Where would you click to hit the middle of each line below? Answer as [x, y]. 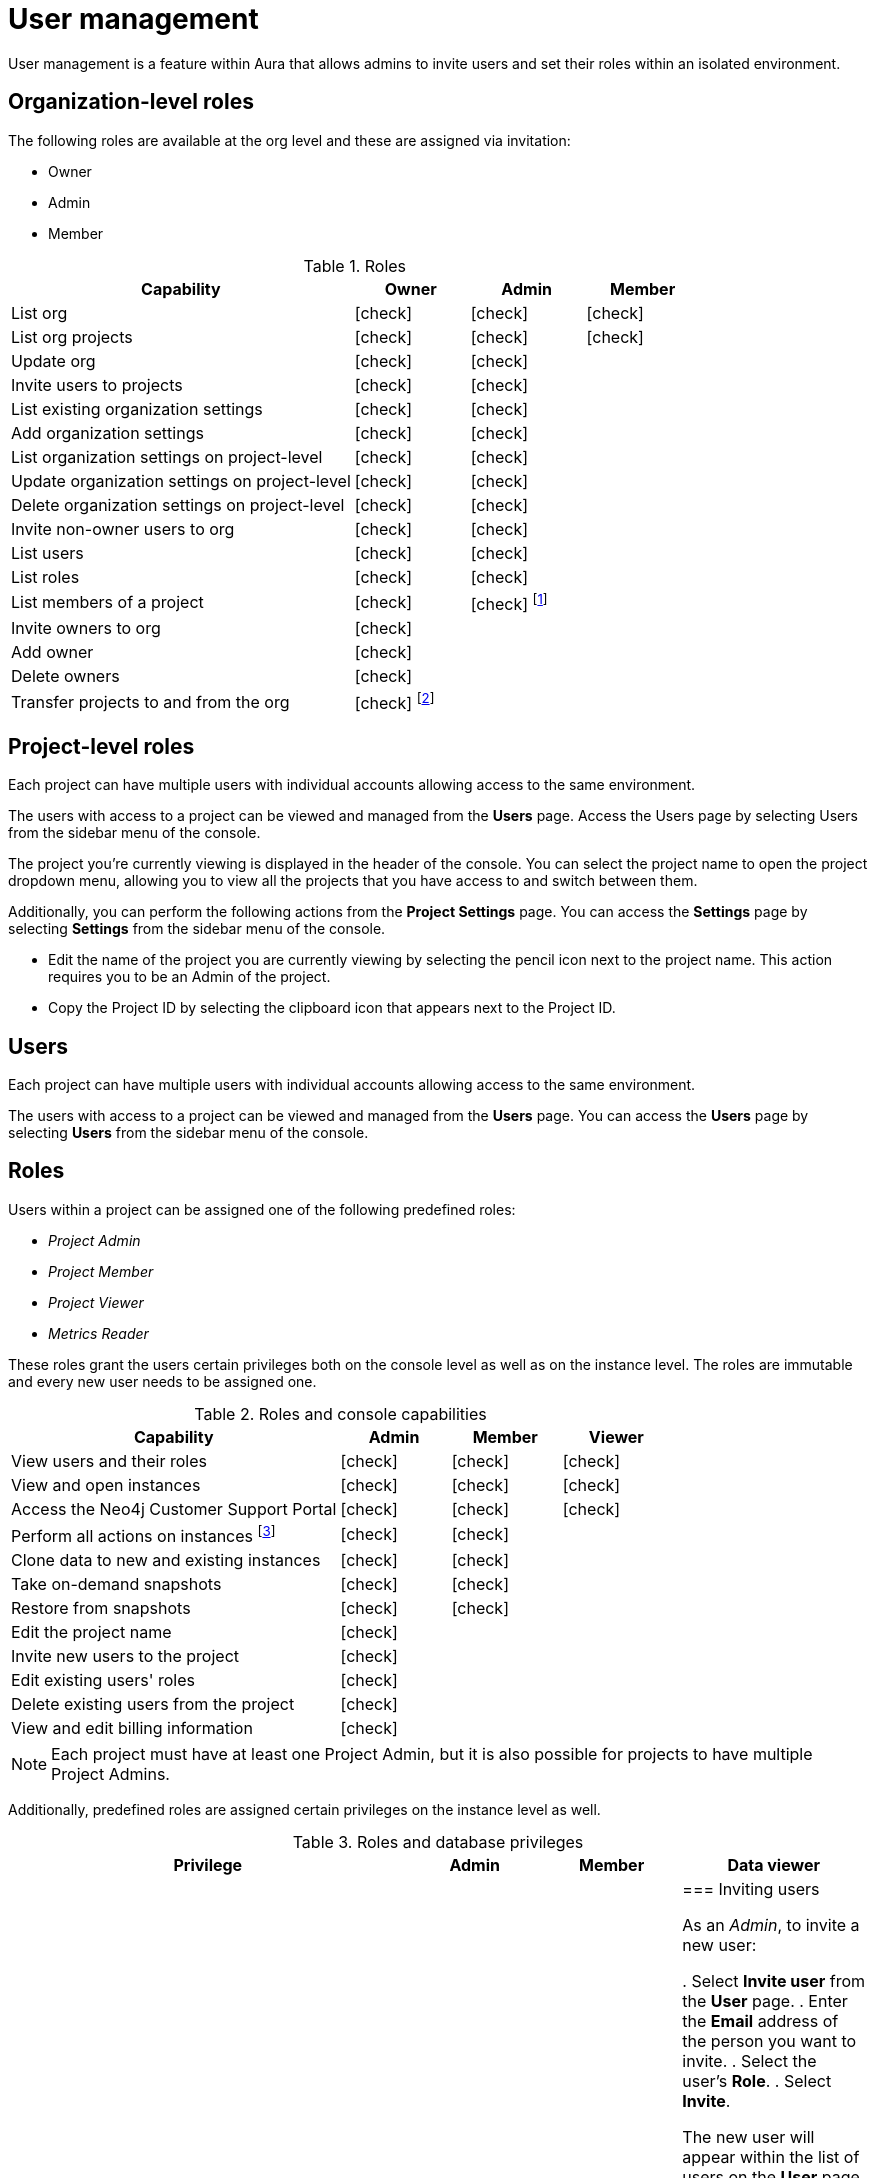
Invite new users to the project [125, 1656]
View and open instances [106, 1484]
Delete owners [65, 675]
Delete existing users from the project [153, 1704]
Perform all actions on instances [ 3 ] [143, 1534]
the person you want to [769, 2041]
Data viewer [773, 1865]
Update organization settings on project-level [181, 480]
